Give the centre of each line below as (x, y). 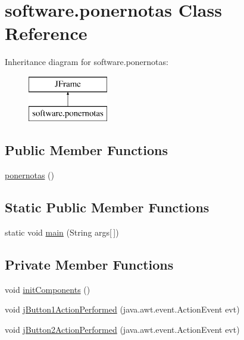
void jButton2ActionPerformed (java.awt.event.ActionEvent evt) (122, 330)
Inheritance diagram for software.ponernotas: (87, 62)
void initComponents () (48, 289)
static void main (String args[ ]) (62, 232)
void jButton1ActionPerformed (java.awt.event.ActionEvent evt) (122, 309)
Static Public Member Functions (107, 207)
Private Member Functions (89, 265)
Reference (46, 33)
